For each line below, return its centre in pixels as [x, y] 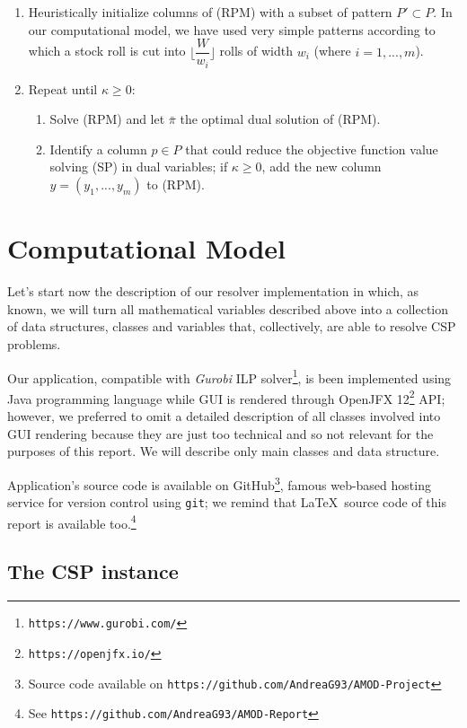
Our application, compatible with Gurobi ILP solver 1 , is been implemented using [229, 376]
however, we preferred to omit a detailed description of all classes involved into [224, 416]
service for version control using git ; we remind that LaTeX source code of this [227, 502]
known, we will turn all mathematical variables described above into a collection [228, 308]
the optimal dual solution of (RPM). [280, 119]
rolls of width [256, 51]
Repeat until [63, 88]
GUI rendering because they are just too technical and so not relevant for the [220, 433]
